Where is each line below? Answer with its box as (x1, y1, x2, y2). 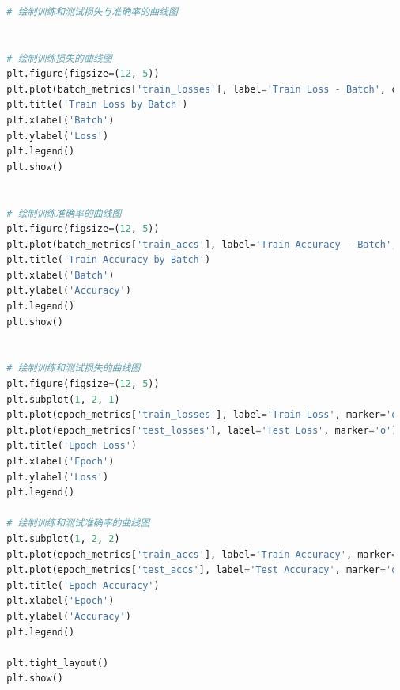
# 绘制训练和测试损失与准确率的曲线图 (6, 6, 178, 17)
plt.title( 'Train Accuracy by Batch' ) (6, 254, 211, 266)
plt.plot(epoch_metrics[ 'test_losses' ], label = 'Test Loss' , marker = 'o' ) (6, 424, 398, 436)
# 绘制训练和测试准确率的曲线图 (6, 517, 150, 529)
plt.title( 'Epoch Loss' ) (6, 440, 137, 452)
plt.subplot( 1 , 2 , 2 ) (6, 533, 120, 544)
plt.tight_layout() (6, 657, 109, 669)
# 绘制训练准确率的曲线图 (6, 207, 122, 219)
